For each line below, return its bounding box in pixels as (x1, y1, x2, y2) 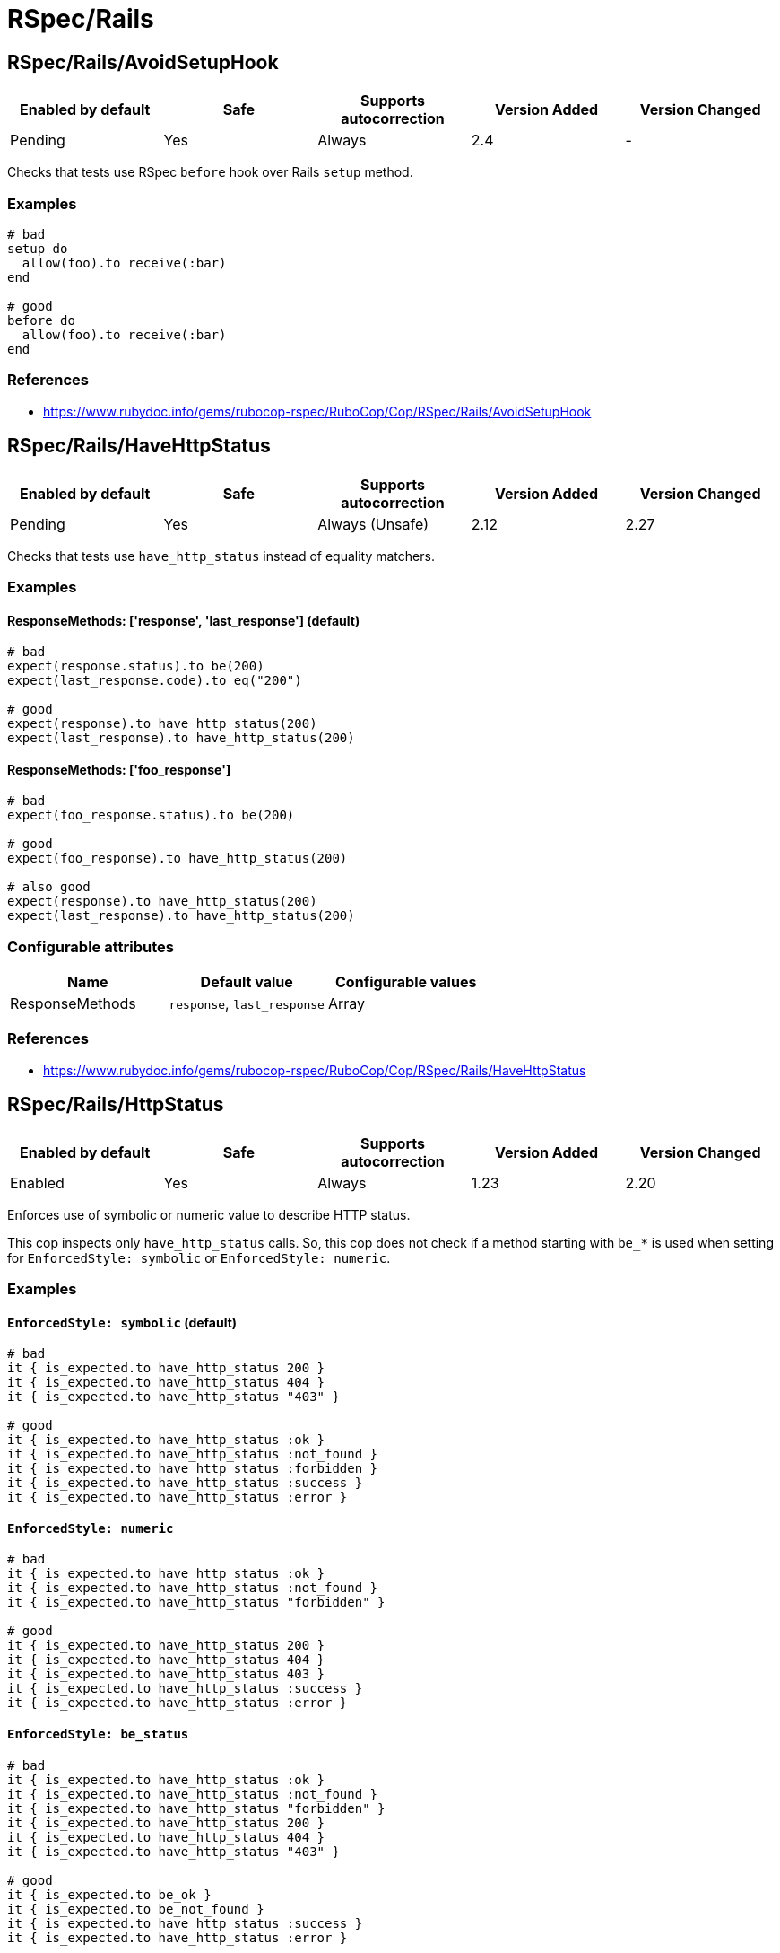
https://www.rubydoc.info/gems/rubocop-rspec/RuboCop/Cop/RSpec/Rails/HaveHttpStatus (43, 1062, 586, 1078)
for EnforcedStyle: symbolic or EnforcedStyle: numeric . (7, 1249, 391, 1266)
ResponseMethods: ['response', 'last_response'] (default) (7, 612, 360, 628)
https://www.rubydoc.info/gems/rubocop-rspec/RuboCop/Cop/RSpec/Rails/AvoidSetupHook (43, 403, 592, 419)
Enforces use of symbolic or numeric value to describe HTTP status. (7, 1206, 411, 1222)
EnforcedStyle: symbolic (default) (7, 1314, 238, 1330)
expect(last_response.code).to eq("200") (7, 673, 302, 688)
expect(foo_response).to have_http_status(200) (7, 851, 348, 866)
